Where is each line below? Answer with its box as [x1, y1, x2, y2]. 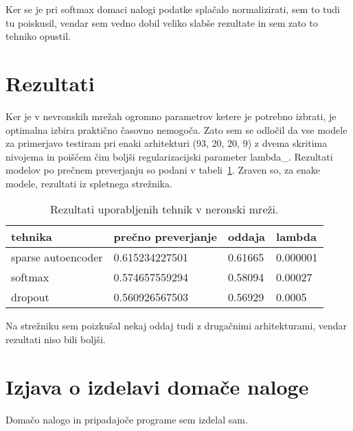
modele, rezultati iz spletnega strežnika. [5, 176, 172, 190]
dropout [11, 289, 49, 305]
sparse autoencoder [11, 249, 103, 266]
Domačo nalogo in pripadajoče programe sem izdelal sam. [5, 412, 248, 426]
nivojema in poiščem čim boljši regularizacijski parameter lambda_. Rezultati [5, 149, 333, 163]
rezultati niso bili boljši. [5, 332, 106, 347]
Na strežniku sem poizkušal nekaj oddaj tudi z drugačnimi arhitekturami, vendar [5, 318, 348, 333]
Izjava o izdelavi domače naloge [5, 372, 309, 400]
